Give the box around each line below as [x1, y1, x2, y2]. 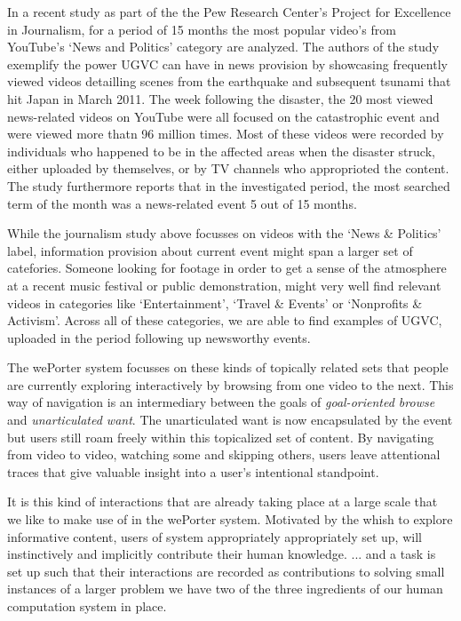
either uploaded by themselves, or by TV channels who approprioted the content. [7, 159, 449, 178]
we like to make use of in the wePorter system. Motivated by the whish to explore [7, 510, 453, 529]
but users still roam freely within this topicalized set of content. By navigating [7, 427, 434, 446]
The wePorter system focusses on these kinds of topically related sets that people [7, 358, 449, 377]
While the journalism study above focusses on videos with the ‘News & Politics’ [7, 224, 441, 243]
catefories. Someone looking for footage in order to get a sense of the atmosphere [7, 259, 447, 277]
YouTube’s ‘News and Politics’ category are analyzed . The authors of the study [7, 37, 440, 56]
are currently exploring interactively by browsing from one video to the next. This [7, 375, 454, 394]
